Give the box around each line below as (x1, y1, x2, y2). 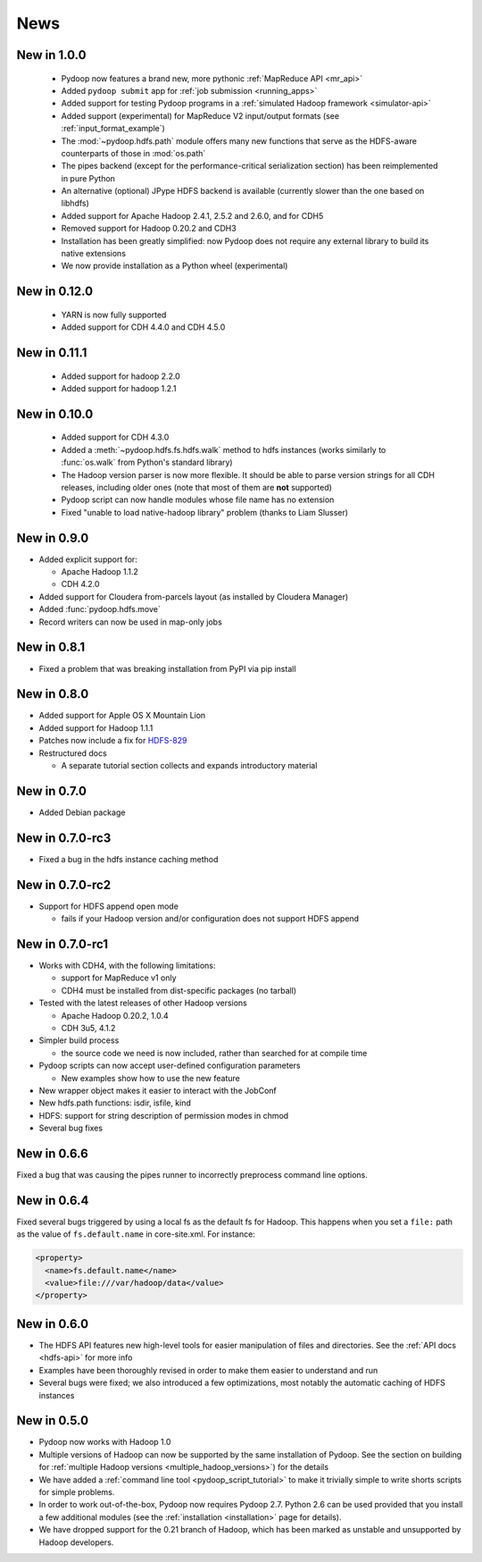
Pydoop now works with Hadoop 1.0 (38, 1437, 171, 1448)
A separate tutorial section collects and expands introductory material (61, 760, 318, 770)
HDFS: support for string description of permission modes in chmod (38, 1110, 289, 1121)
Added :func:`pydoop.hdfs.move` (38, 604, 161, 615)
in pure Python (61, 172, 116, 183)
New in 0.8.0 (16, 686, 89, 701)
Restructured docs (38, 747, 107, 759)
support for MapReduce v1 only (61, 972, 178, 983)
